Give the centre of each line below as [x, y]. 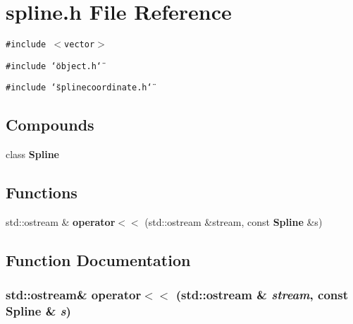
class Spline [32, 154]
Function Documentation [98, 260]
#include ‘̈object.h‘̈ [54, 66]
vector [80, 45]
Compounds [50, 125]
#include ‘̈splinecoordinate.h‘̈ [79, 88]
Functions [42, 192]
